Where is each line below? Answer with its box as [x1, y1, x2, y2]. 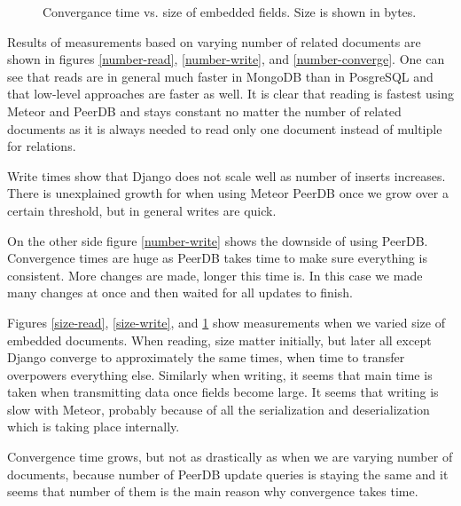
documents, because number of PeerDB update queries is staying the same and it [7, 464, 449, 483]
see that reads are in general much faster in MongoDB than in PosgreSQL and [7, 67, 434, 85]
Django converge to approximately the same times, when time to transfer [7, 348, 405, 367]
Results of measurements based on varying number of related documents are [7, 32, 421, 51]
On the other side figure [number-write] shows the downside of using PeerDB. [7, 231, 428, 249]
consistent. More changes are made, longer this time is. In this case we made [7, 265, 423, 284]
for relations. [7, 137, 76, 155]
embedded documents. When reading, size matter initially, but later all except [7, 330, 432, 349]
